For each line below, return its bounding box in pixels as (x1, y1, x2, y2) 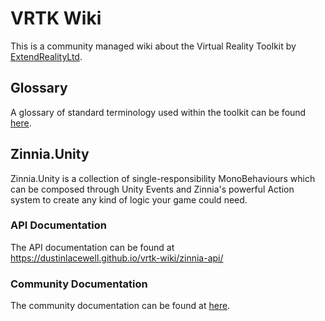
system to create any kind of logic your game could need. (10, 193, 248, 206)
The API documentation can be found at (10, 241, 175, 253)
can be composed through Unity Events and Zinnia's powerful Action (10, 183, 295, 195)
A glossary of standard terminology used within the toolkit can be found (10, 106, 307, 118)
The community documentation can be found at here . (10, 300, 231, 312)
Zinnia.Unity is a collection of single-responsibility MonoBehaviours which (10, 172, 316, 184)
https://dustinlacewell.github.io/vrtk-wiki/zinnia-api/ (10, 252, 224, 264)
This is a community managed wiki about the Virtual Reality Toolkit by (10, 40, 297, 52)
